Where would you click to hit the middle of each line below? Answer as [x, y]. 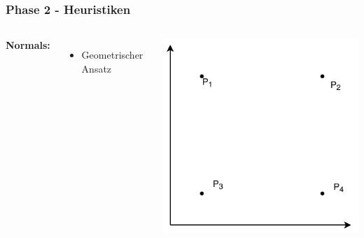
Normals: [28, 45]
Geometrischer [112, 55]
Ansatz [97, 68]
